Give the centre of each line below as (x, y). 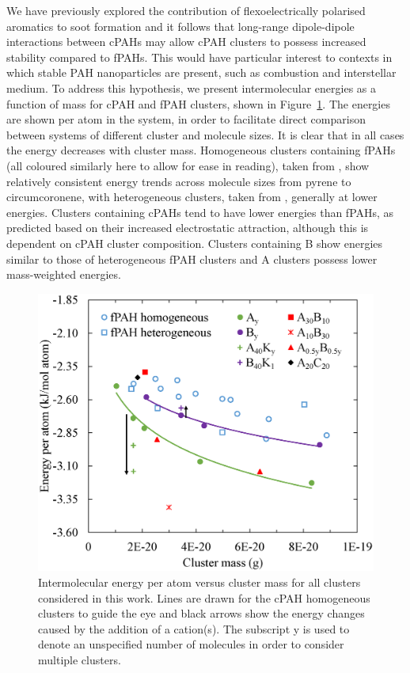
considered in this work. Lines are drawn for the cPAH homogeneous (204, 597)
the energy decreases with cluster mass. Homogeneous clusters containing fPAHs (201, 150)
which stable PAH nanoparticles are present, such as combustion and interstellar (201, 72)
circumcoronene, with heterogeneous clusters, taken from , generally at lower (192, 197)
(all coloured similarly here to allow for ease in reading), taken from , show (188, 165)
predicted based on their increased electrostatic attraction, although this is (188, 228)
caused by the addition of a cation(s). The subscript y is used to (194, 628)
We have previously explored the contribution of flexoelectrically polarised (186, 10)
